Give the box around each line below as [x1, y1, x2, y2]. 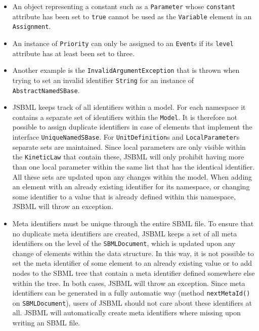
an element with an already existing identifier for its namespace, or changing [12, 181, 250, 192]
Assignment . [12, 21, 51, 31]
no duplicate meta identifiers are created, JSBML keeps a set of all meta [12, 228, 237, 238]
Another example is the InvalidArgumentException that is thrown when [12, 65, 240, 75]
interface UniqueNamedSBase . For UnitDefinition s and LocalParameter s [12, 132, 240, 142]
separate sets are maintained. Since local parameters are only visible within [12, 141, 246, 152]
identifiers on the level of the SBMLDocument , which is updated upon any [12, 238, 236, 249]
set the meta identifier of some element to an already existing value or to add [12, 258, 252, 268]
